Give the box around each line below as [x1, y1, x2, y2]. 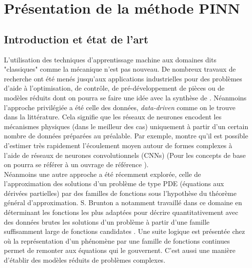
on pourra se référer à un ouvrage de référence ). [4, 159, 149, 170]
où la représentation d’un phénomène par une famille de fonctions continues [4, 235, 230, 246]
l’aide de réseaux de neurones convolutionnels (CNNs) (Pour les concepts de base [4, 150, 246, 160]
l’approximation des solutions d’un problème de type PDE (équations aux [4, 178, 224, 189]
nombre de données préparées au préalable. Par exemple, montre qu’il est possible [4, 131, 248, 141]
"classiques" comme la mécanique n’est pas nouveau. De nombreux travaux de [4, 64, 236, 74]
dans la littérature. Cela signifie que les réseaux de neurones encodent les [4, 112, 222, 122]
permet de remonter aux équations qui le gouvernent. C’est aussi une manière [4, 245, 235, 255]
